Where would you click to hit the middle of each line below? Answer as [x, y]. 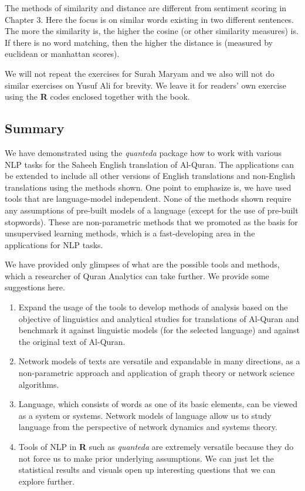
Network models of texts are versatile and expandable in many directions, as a [159, 361]
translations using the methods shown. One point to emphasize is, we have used [148, 187]
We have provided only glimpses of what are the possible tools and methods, [142, 264]
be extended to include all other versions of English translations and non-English [150, 176]
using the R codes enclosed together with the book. [97, 96]
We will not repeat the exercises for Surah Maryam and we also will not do [140, 73]
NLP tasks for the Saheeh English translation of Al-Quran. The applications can [150, 164]
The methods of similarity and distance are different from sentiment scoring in [146, 8]
